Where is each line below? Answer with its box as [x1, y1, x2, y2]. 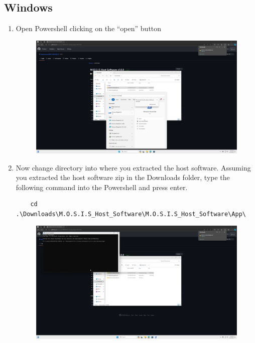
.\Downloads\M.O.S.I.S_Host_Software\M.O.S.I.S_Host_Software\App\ [16, 210, 246, 218]
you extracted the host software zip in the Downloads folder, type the [16, 172, 230, 183]
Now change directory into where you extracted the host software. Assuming [16, 162, 251, 173]
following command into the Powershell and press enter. [16, 182, 188, 192]
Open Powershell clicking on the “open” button [16, 23, 162, 34]
